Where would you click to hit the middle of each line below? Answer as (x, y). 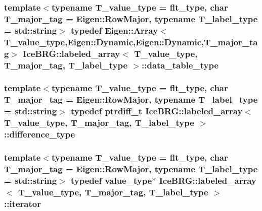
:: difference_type (40, 134)
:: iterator (23, 203)
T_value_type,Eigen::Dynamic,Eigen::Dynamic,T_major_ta (131, 42)
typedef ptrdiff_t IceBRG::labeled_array (157, 111)
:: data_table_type (180, 65)
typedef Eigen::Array (114, 30)
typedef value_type (111, 180)
